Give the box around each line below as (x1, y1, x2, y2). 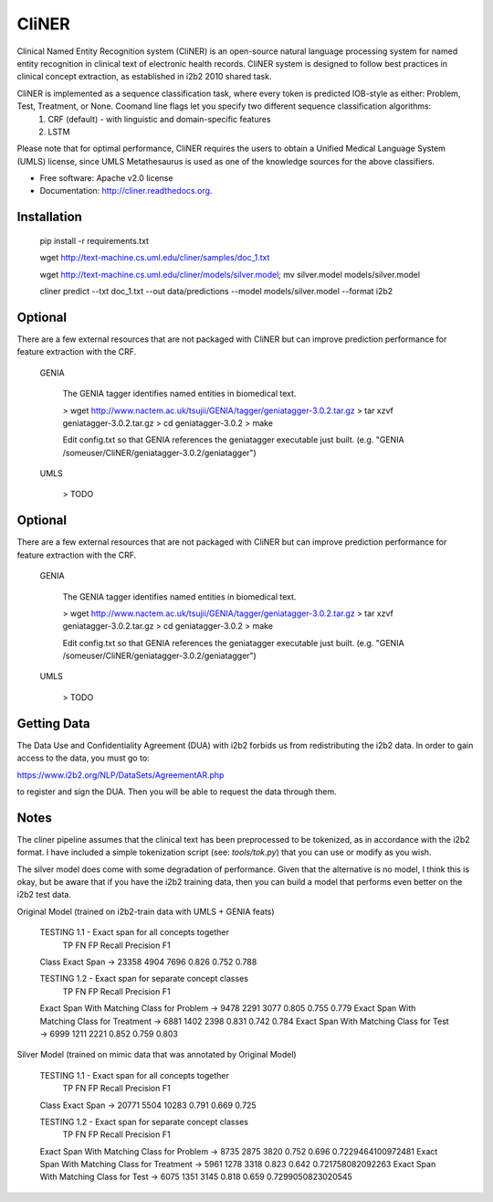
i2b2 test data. (16, 889, 72, 900)
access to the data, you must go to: (16, 752, 150, 763)
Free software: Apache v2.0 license (39, 173, 173, 184)
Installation (16, 209, 82, 225)
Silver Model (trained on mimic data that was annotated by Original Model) (16, 1049, 297, 1060)
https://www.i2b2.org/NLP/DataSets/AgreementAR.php (16, 769, 225, 781)
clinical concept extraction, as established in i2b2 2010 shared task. (16, 71, 272, 82)
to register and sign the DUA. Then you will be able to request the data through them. (16, 786, 337, 797)
